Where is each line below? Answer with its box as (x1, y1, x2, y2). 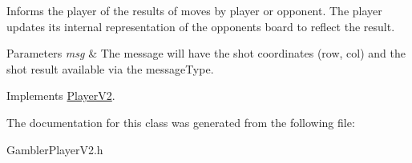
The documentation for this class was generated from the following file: (6, 113, 355, 130)
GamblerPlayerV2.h (6, 141, 103, 157)
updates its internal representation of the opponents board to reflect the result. (6, 18, 395, 34)
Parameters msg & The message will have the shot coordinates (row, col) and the (6, 45, 406, 62)
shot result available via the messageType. (6, 60, 214, 77)
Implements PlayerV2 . (6, 87, 115, 104)
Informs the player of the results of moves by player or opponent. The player (6, 2, 382, 18)
